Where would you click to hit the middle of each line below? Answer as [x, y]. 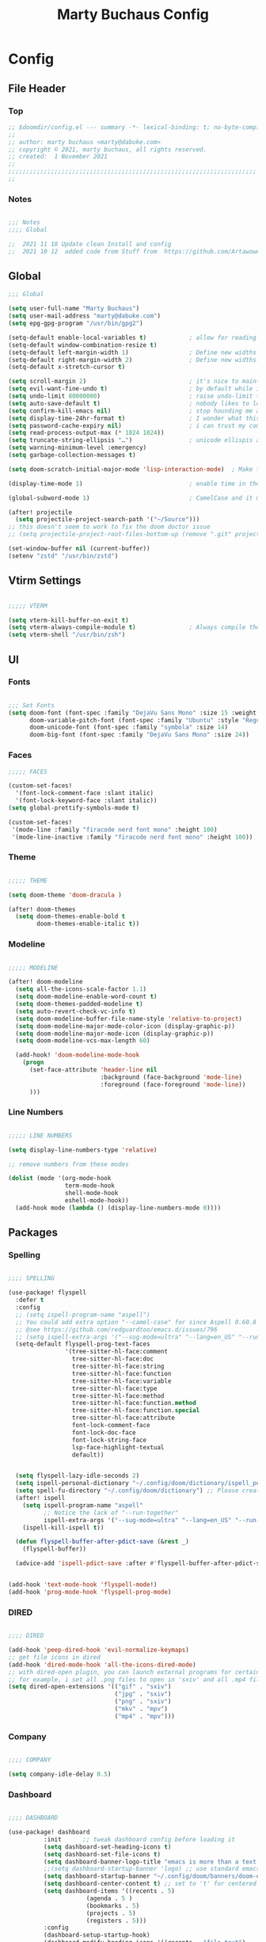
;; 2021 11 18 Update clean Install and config [90, 244]
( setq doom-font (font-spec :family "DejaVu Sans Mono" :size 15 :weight [133, 713]
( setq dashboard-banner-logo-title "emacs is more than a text [150, 1862]
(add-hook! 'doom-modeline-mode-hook [78, 1055]
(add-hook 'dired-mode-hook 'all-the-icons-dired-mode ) [102, 1665]
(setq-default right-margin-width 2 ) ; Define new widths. [134, 360]
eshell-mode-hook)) [97, 1201]
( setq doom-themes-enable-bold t [70, 916]
